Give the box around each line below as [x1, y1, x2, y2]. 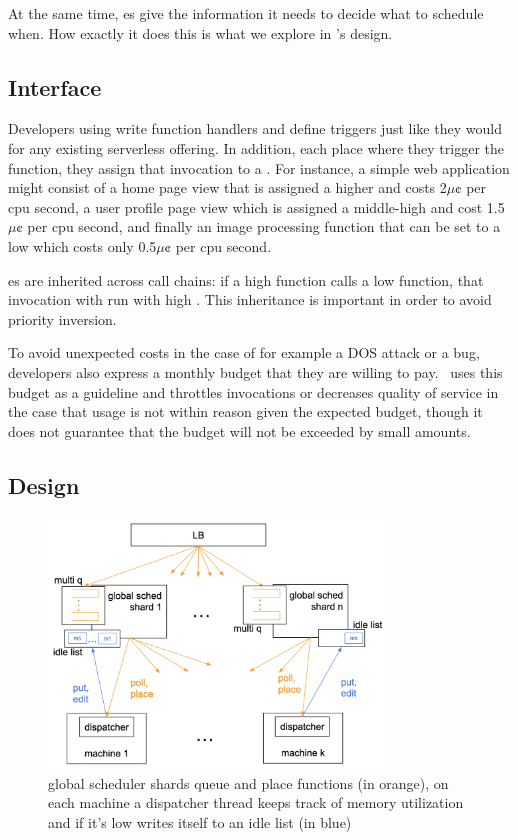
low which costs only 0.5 [8, 235, 157, 256]
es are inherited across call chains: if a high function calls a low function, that [8, 269, 484, 290]
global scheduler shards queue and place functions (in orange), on [48, 772, 449, 793]
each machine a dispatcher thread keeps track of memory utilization [48, 792, 464, 813]
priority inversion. [8, 308, 117, 329]
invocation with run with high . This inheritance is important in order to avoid [8, 289, 492, 310]
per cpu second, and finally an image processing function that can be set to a [27, 216, 501, 237]
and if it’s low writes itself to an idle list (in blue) [48, 811, 352, 832]
